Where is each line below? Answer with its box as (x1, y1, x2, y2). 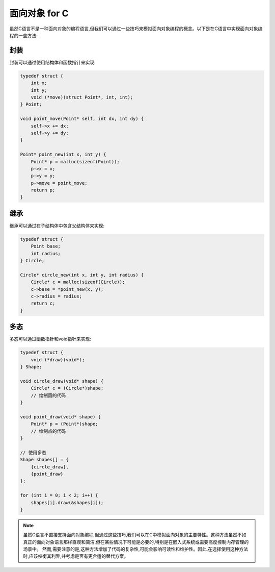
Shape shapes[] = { (20, 457, 69, 463)
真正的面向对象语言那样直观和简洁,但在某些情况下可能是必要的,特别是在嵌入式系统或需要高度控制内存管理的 (23, 539, 249, 545)
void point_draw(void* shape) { (20, 414, 101, 419)
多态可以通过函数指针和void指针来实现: (9, 336, 91, 342)
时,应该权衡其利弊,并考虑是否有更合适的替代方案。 (23, 553, 129, 559)
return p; (31, 187, 56, 193)
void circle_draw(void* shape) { (20, 378, 104, 384)
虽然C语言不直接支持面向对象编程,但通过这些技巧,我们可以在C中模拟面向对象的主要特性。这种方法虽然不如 (23, 532, 246, 538)
